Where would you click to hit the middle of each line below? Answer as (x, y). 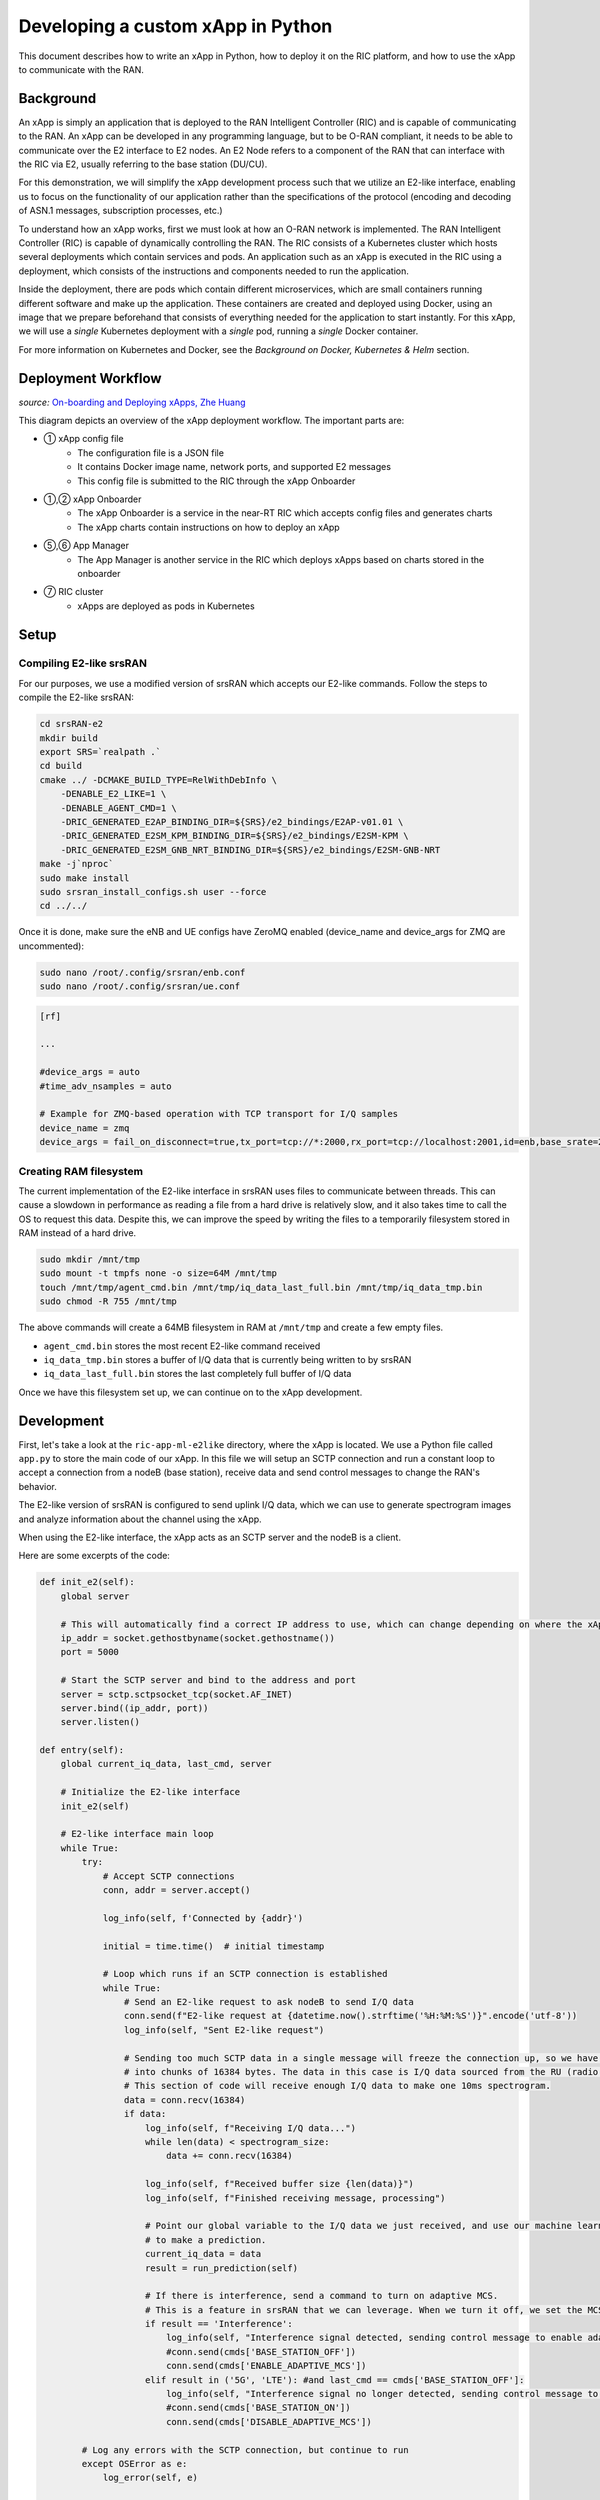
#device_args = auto (89, 1072)
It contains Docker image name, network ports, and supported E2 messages (234, 467)
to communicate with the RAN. (81, 69)
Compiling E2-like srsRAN (82, 663)
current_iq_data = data (203, 2254)
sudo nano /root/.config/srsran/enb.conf (142, 972)
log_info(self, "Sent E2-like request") (224, 2029)
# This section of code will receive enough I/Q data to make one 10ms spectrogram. (337, 2086)
